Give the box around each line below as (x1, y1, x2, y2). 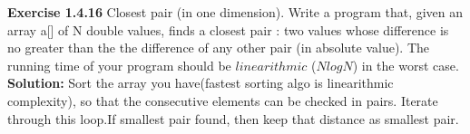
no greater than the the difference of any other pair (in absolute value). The (7, 38, 429, 57)
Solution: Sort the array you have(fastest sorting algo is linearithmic (7, 73, 394, 92)
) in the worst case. (352, 55, 459, 74)
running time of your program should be (7, 55, 231, 74)
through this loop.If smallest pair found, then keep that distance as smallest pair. (7, 109, 459, 128)
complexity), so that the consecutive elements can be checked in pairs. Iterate (7, 91, 438, 110)
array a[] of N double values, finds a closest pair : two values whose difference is (7, 20, 449, 39)
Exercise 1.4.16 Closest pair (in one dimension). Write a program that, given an (7, 3, 464, 21)
